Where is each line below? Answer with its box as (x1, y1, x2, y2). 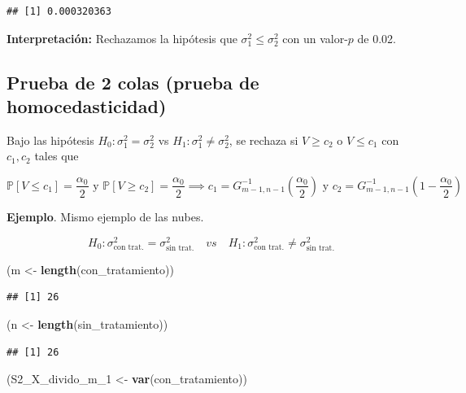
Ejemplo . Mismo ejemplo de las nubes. (7, 207, 204, 225)
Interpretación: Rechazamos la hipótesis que (7, 29, 237, 46)
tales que (34, 147, 79, 164)
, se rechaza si (229, 131, 298, 148)
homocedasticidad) (7, 93, 167, 118)
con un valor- (282, 29, 348, 46)
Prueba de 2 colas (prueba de (7, 69, 259, 94)
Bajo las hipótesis (7, 131, 94, 148)
